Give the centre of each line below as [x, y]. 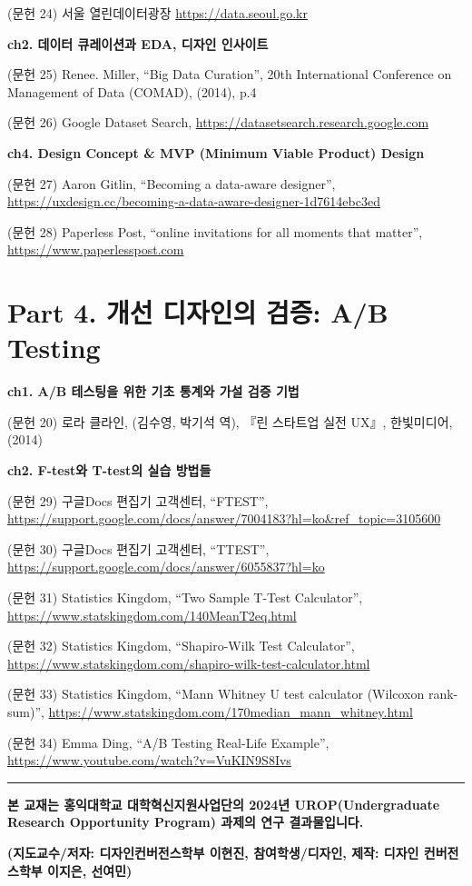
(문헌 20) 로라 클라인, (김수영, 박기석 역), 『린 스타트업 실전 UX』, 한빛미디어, [230, 421]
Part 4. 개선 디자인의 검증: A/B [198, 312]
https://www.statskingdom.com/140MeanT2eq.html [152, 615]
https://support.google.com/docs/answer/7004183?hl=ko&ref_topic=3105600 [224, 518]
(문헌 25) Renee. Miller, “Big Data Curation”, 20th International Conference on [230, 74]
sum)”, [26, 711]
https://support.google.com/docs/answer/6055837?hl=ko [166, 567]
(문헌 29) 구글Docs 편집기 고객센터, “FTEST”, [138, 500]
